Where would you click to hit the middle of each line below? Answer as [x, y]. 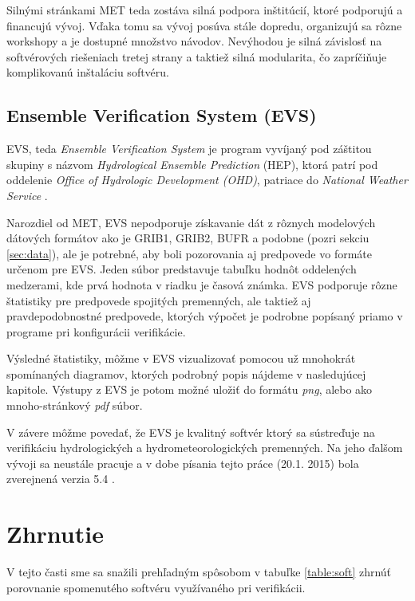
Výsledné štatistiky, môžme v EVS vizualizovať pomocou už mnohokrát [181, 358]
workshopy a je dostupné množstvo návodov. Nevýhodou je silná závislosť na [194, 41]
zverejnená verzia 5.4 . [61, 479]
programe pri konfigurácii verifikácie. [96, 331]
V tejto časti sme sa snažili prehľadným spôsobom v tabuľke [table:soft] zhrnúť [199, 572]
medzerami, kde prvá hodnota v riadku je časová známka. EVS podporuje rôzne [202, 284]
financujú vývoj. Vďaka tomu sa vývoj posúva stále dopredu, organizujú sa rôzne [204, 25]
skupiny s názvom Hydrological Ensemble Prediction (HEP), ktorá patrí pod [192, 164]
